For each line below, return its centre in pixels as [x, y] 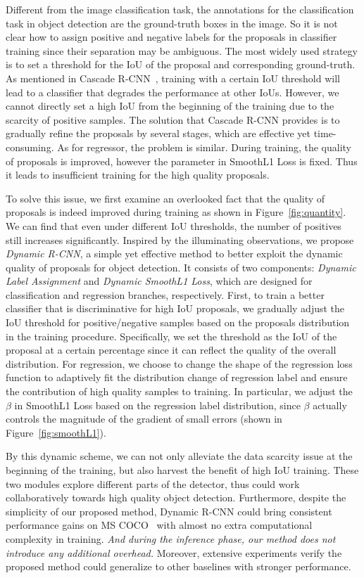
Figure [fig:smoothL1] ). [56, 432]
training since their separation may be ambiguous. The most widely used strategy [182, 50]
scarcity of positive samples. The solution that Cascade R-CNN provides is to [173, 119]
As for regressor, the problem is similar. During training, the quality [205, 147]
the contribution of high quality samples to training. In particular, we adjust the [179, 391]
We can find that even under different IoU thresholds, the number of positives [174, 225]
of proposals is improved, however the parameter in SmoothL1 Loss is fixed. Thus [182, 161]
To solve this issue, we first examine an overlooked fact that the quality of [165, 198]
